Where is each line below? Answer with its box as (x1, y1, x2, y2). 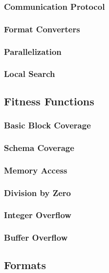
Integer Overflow (4, 209, 71, 221)
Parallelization (4, 45, 62, 57)
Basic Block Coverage (4, 119, 91, 131)
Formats (4, 257, 46, 272)
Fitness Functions (4, 93, 94, 108)
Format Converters (4, 23, 80, 35)
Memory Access (4, 164, 67, 176)
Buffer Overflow (4, 231, 68, 244)
